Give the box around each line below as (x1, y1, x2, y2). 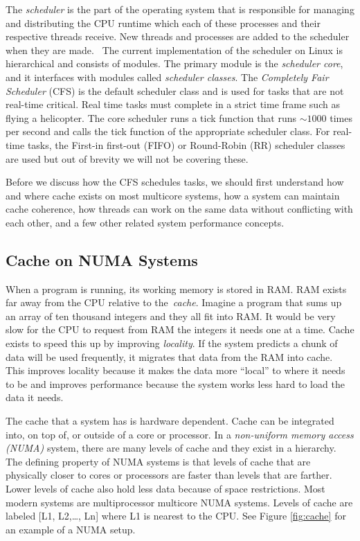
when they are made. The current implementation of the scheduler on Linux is (6, 42, 343, 57)
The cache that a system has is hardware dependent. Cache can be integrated (6, 414, 334, 428)
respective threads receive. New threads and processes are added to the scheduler (6, 29, 350, 44)
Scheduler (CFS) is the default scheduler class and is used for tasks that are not (6, 83, 344, 98)
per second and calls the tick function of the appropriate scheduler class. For (6, 124, 330, 139)
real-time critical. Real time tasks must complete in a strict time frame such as (6, 97, 340, 112)
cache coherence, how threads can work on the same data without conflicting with (6, 202, 353, 216)
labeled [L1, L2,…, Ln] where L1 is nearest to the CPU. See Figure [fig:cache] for (6, 508, 346, 523)
